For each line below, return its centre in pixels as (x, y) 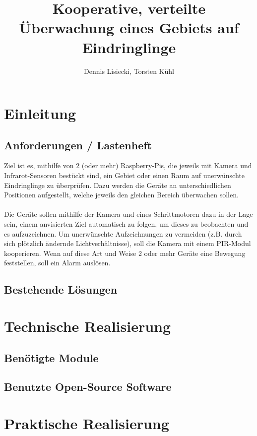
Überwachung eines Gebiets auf (129, 28)
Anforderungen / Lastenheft (78, 145)
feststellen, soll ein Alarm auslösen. (57, 263)
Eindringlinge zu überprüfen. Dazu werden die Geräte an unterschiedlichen (118, 185)
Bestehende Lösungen (61, 289)
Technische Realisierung (88, 326)
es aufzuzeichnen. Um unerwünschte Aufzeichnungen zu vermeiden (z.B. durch (123, 233)
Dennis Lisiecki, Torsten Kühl (129, 71)
